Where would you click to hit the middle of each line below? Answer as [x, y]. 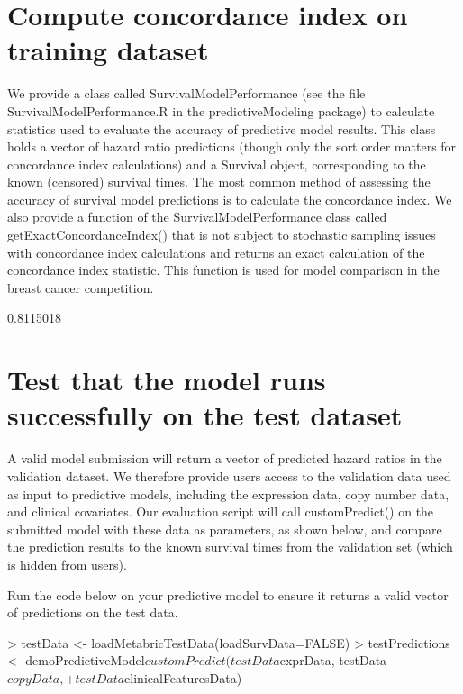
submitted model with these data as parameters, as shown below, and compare [225, 529]
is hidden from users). [67, 564]
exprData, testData [333, 660]
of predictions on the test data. [93, 612]
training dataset [108, 50]
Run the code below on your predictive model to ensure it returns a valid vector [228, 594]
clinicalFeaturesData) [183, 677]
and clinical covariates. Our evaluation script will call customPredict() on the [221, 511]
